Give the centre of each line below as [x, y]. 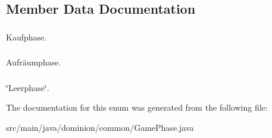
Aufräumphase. [34, 62]
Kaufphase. [26, 37]
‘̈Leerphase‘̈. [28, 87]
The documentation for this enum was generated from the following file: [137, 107]
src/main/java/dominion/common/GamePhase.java [100, 127]
